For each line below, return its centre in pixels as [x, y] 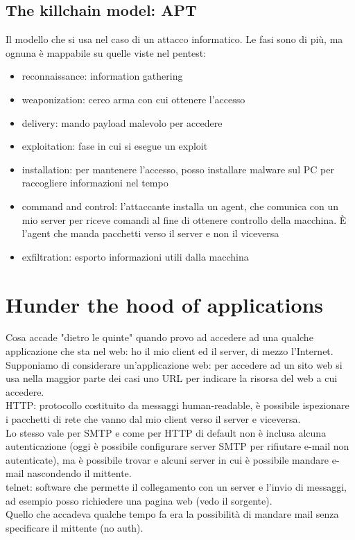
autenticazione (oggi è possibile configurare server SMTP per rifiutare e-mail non [177, 446]
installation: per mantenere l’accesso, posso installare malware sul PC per [178, 169]
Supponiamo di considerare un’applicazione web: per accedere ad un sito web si [174, 364]
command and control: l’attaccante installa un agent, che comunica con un [180, 206]
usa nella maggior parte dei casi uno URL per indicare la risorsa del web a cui [172, 378]
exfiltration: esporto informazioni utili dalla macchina [135, 256]
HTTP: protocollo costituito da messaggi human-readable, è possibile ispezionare [177, 405]
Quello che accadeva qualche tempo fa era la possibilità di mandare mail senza [172, 514]
